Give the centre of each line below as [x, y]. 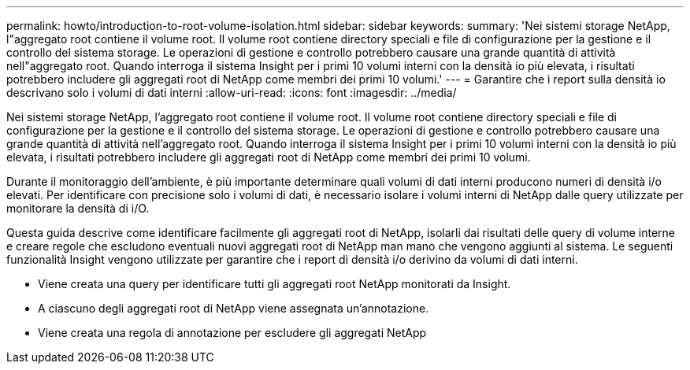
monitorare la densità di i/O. [78, 208]
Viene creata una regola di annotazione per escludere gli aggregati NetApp [232, 333]
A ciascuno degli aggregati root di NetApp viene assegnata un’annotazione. [234, 308]
